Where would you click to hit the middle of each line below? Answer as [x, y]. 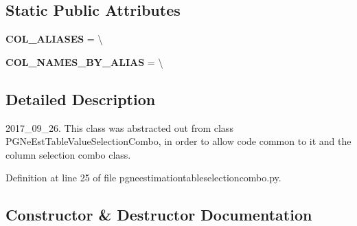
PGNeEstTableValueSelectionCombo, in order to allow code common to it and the [178, 141]
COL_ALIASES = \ [54, 39]
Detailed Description [81, 99]
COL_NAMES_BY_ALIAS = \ [84, 61]
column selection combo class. [68, 154]
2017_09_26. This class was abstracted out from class [119, 127]
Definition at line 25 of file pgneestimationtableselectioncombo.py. [143, 178]
